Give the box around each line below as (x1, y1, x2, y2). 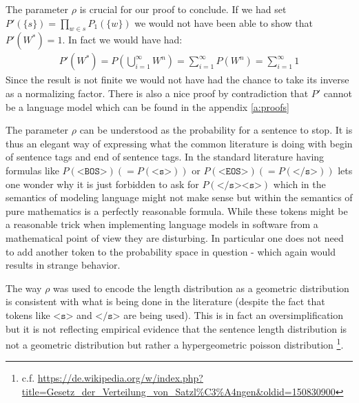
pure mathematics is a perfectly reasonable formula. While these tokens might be (6, 203, 348, 218)
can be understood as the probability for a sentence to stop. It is (79, 123, 353, 137)
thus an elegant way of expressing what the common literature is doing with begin (6, 136, 353, 150)
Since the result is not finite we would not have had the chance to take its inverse (6, 72, 349, 87)
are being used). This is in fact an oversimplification (123, 307, 344, 322)
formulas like (6, 163, 59, 177)
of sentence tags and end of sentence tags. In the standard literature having (6, 149, 325, 164)
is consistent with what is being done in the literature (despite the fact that (6, 294, 325, 309)
